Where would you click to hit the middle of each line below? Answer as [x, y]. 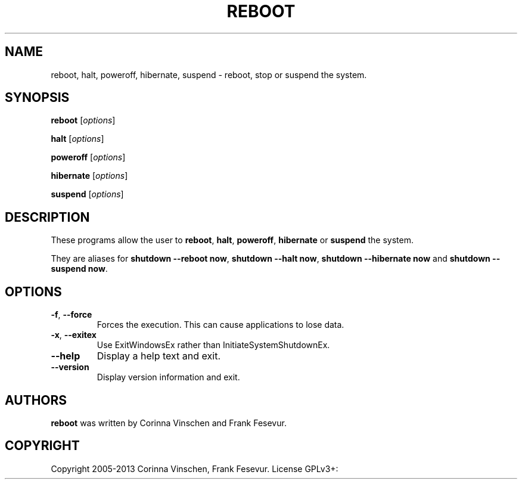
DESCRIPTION [47, 217]
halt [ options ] [77, 139]
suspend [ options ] [87, 194]
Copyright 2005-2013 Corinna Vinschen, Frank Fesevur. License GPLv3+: [195, 469]
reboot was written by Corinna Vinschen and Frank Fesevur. [169, 423]
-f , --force [72, 315]
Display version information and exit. [168, 377]
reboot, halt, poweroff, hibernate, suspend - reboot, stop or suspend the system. [209, 75]
